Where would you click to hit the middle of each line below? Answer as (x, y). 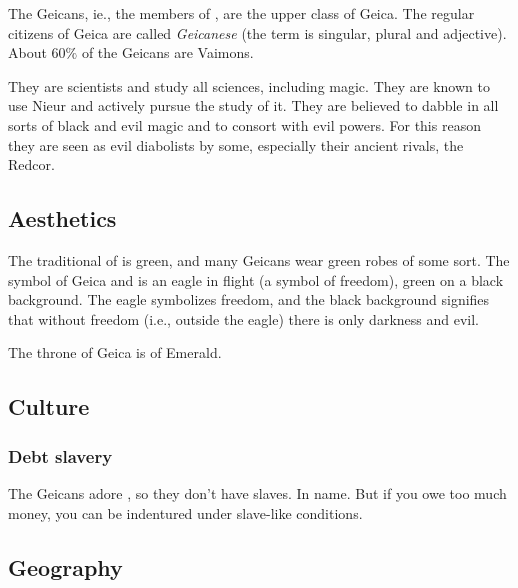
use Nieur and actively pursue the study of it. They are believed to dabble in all (253, 105)
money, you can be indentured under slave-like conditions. (185, 512)
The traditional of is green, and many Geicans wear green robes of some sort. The (259, 259)
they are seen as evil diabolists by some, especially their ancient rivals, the (236, 144)
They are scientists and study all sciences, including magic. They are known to (249, 85)
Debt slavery (60, 455)
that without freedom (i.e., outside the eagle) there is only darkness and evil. (243, 318)
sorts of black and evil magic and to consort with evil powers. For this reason (244, 124)
